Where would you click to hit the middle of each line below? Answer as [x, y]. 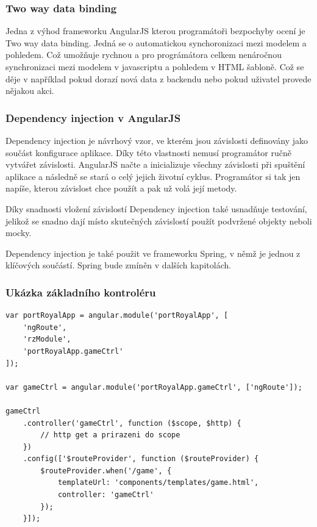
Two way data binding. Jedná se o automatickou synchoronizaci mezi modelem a [156, 42]
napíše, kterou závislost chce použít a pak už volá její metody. [121, 188]
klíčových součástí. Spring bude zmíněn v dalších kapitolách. [119, 265]
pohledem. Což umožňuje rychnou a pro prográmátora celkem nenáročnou [144, 55]
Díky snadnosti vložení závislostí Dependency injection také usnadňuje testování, [156, 208]
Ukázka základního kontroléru [81, 292]
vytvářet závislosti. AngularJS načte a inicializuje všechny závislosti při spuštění [155, 164]
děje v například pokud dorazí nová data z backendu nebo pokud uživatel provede [158, 78]
